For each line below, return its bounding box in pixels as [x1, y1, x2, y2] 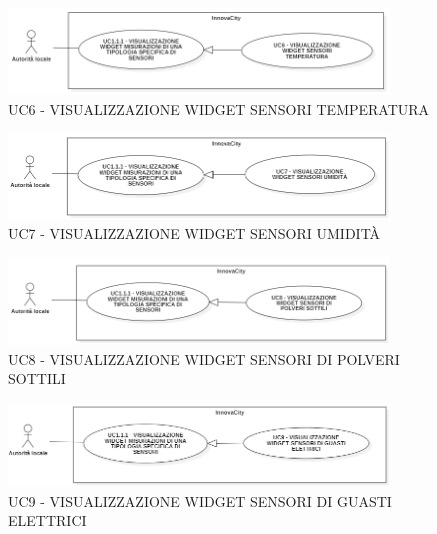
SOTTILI [8, 368, 66, 389]
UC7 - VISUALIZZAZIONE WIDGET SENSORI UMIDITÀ [8, 222, 381, 243]
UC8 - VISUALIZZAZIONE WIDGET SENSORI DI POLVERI [8, 348, 400, 369]
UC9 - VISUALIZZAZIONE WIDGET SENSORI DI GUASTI [8, 490, 392, 511]
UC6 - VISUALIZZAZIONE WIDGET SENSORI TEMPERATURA [8, 98, 430, 119]
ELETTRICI [8, 510, 87, 531]
